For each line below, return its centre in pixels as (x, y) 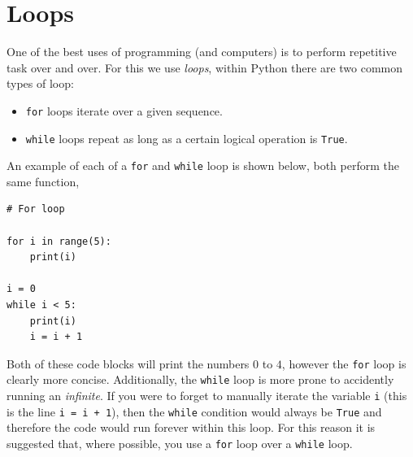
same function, (43, 181)
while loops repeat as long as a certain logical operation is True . (187, 138)
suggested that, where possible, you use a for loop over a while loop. (180, 444)
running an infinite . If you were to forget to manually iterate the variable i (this (207, 396)
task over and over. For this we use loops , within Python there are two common (205, 67)
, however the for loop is (344, 363)
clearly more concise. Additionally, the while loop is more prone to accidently (200, 379)
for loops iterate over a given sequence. (124, 110)
